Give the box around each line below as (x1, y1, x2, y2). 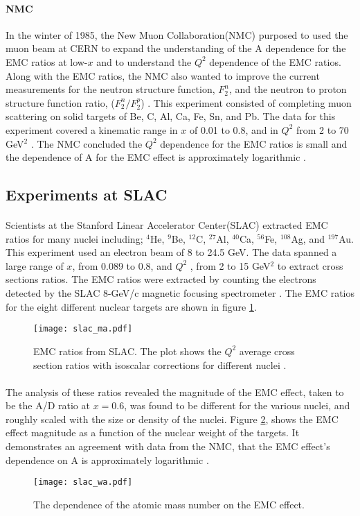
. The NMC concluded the (30, 136, 143, 150)
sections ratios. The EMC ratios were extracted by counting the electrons (6, 272, 316, 286)
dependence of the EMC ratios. (209, 54, 341, 69)
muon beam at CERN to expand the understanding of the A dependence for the (6, 41, 346, 55)
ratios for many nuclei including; (6, 231, 143, 246)
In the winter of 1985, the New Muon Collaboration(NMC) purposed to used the (6, 27, 348, 42)
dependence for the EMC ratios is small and (160, 136, 348, 150)
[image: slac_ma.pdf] (33, 324, 133, 334)
